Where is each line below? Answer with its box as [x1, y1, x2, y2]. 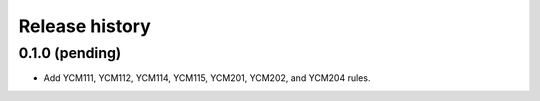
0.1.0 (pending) [18, 44, 122, 62]
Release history [18, 15, 152, 37]
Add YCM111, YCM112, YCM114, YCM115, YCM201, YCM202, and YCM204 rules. [43, 72, 371, 84]
